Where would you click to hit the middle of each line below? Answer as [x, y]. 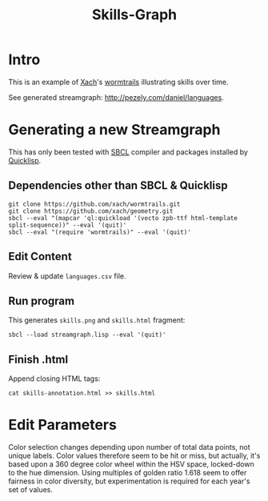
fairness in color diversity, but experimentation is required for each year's [129, 481]
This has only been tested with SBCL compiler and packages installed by [128, 152]
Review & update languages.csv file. [67, 276]
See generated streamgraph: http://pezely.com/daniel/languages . [116, 97]
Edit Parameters [63, 425]
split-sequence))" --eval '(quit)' [68, 225]
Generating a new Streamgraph [114, 130]
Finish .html [38, 359]
